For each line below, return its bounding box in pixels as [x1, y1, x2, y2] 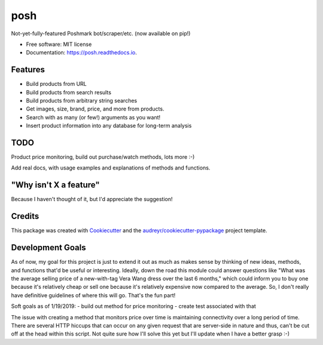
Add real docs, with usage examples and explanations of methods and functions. [11, 164, 211, 171]
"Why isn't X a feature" [11, 180, 100, 190]
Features [11, 64, 45, 75]
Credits [11, 211, 39, 221]
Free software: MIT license [26, 41, 92, 48]
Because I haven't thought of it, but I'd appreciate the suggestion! [11, 196, 173, 203]
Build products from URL [26, 81, 87, 88]
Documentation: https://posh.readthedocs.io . [26, 49, 138, 56]
